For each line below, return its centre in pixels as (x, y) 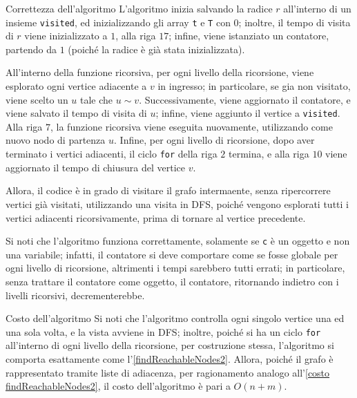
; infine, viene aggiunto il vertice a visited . (248, 113)
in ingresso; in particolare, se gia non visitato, (254, 86)
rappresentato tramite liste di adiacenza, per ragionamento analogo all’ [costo (168, 372)
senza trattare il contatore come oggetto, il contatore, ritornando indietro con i (172, 281)
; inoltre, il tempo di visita (295, 22)
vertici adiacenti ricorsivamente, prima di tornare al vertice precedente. (156, 217)
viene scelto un (37, 99)
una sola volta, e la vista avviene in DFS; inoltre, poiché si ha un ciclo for (163, 331)
